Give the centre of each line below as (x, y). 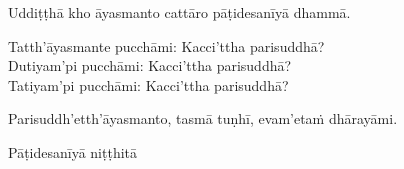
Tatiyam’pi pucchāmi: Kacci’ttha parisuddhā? (148, 84)
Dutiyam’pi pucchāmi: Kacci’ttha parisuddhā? (150, 65)
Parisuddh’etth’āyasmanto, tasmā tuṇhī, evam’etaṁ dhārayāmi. (203, 118)
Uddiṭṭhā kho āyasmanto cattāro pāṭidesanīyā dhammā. (179, 12)
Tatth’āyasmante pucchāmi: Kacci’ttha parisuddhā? (166, 45)
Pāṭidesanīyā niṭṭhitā (73, 151)
